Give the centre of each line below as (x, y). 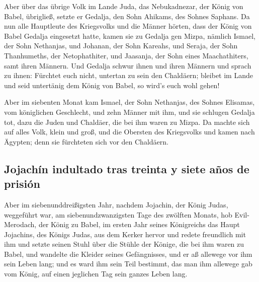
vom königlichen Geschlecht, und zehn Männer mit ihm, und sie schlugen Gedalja (129, 112)
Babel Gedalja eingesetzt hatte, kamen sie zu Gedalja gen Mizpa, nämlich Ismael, (130, 36)
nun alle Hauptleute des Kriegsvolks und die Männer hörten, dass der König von (128, 26)
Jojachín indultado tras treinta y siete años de (127, 168)
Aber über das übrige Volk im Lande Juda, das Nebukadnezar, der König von (124, 6)
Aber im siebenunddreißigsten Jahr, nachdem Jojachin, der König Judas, (116, 204)
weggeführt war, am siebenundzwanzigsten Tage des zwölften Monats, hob (118, 214)
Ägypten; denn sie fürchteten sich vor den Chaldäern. (86, 141)
